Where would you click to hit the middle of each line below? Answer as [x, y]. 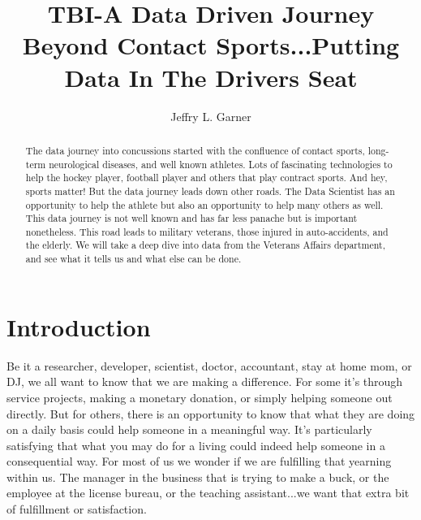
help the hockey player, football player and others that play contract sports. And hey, [206, 178]
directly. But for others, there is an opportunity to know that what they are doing [211, 413]
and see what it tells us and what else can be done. [133, 259]
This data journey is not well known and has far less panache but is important [191, 218]
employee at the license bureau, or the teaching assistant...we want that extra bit [208, 493]
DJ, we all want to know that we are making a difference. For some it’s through [205, 381]
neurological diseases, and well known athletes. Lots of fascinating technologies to [221, 164]
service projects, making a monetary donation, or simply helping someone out [200, 397]
